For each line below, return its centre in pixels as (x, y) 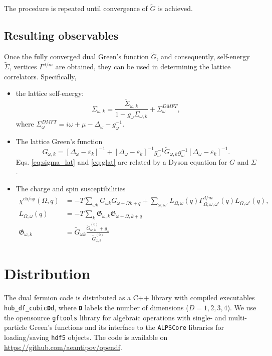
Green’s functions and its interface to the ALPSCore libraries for (127, 327)
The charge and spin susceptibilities (71, 188)
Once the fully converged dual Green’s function (76, 56)
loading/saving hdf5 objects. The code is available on (86, 337)
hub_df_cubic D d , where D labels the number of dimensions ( (96, 307)
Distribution (47, 273)
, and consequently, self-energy (203, 56)
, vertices (23, 67)
